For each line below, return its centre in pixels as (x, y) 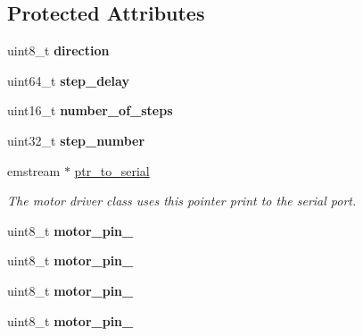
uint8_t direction (58, 50)
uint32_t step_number (76, 140)
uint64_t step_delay (68, 80)
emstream (34, 170)
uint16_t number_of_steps (90, 110)
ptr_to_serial (112, 170)
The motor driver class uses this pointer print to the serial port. (182, 201)
